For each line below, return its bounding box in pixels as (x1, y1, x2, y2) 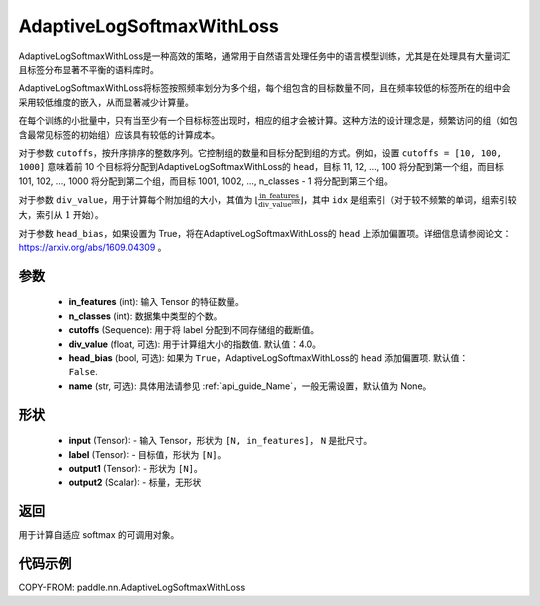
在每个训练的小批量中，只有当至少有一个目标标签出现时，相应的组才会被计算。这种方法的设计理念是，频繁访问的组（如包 (18, 115, 518, 127)
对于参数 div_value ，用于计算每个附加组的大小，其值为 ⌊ (18, 193, 259, 205)
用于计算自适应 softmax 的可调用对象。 (18, 529, 180, 541)
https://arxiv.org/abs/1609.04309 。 (18, 241, 167, 253)
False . (68, 366, 99, 378)
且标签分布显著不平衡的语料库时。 (18, 63, 159, 75)
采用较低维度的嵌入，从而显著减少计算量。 (18, 96, 194, 108)
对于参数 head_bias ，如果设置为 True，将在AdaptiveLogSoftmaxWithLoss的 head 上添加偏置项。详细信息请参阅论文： (18, 227, 512, 239)
